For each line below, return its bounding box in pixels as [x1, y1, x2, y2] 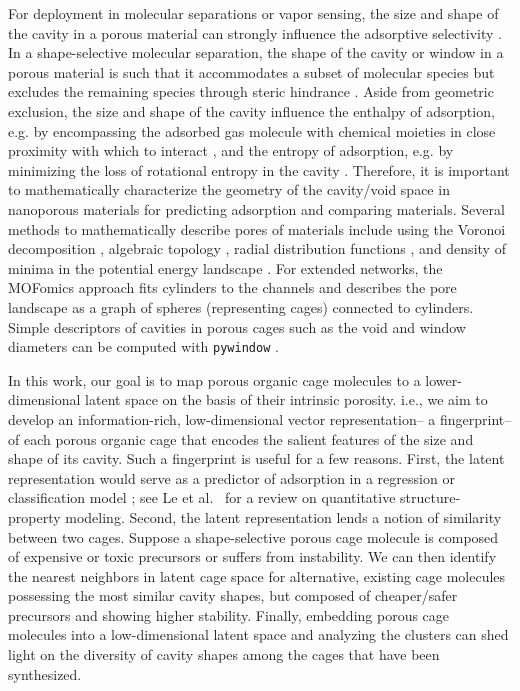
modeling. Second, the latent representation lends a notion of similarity [65, 506, 502, 527]
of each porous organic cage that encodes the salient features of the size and [8, 428, 474, 449]
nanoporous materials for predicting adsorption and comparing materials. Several [8, 198, 505, 219]
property [8, 506, 61, 527]
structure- [400, 487, 461, 508]
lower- [425, 369, 462, 390]
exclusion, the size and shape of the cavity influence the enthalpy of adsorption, [8, 100, 495, 121]
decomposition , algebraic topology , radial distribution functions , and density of [8, 238, 506, 259]
